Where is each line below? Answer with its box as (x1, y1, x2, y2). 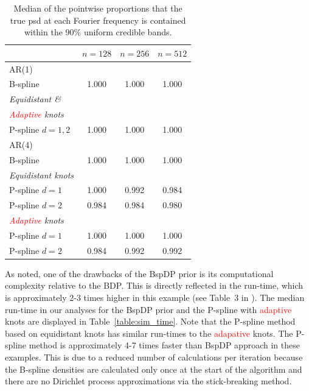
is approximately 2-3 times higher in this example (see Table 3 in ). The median (5, 291, 305, 304)
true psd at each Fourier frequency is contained (10, 13, 186, 26)
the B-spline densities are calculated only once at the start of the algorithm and (5, 362, 302, 375)
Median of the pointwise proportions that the (13, 2, 182, 14)
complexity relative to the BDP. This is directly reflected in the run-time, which (5, 279, 304, 292)
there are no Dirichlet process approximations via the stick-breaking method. (5, 375, 292, 387)
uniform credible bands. (83, 26, 172, 38)
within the (24, 26, 63, 38)
